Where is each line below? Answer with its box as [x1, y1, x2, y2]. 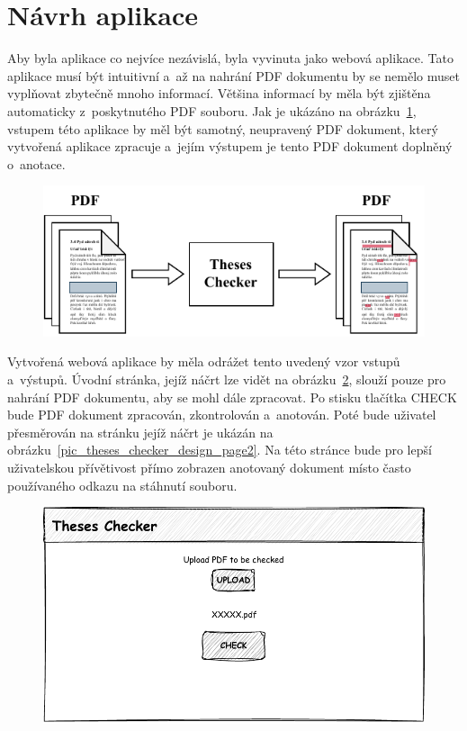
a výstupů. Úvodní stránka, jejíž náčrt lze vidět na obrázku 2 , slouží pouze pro [7, 370, 446, 389]
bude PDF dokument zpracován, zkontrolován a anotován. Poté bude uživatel [7, 405, 436, 424]
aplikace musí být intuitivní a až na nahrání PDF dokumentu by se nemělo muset [7, 66, 460, 85]
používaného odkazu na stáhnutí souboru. [7, 475, 238, 494]
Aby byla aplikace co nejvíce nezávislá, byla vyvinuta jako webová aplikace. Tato [7, 49, 454, 68]
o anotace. [7, 154, 66, 173]
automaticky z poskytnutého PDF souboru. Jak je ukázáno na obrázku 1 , [7, 101, 417, 120]
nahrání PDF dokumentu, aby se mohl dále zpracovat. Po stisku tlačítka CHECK [7, 387, 457, 406]
